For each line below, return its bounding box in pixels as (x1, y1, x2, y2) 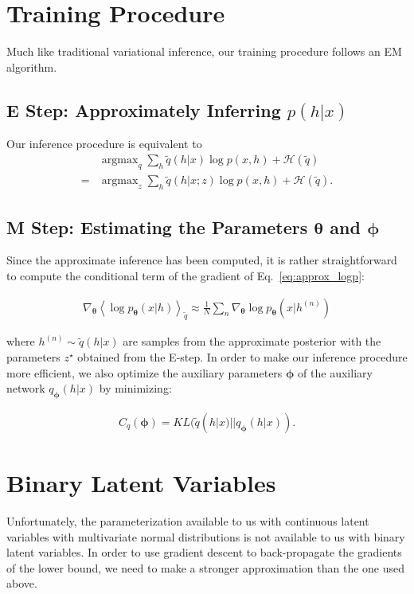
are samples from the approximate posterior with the (123, 333, 381, 350)
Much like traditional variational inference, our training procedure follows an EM (6, 43, 402, 60)
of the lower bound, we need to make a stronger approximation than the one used (6, 559, 405, 576)
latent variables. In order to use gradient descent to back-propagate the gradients (6, 544, 402, 561)
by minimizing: (99, 380, 172, 397)
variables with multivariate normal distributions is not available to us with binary (6, 528, 405, 545)
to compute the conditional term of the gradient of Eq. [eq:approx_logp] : (6, 267, 365, 283)
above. (6, 575, 37, 592)
